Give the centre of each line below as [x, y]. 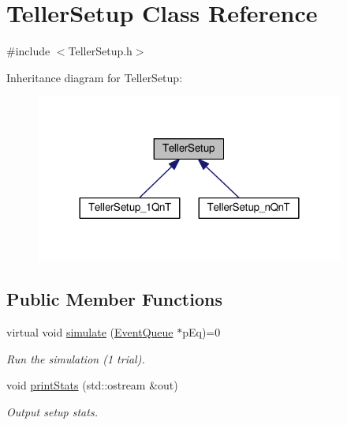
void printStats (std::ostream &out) [92, 385]
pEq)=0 [201, 332]
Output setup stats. [52, 411]
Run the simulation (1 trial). [76, 358]
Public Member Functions [114, 299]
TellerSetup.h [100, 51]
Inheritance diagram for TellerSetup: [95, 77]
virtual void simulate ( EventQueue [90, 332]
